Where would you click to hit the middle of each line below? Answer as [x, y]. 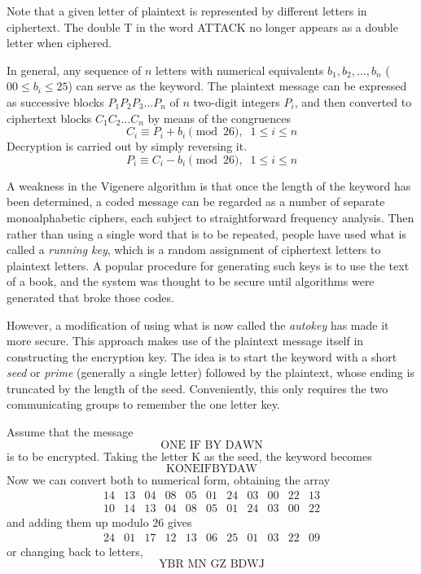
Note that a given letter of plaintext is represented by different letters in [187, 11]
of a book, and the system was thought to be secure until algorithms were [191, 281]
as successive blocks [55, 101]
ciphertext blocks [49, 118]
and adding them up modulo [78, 521]
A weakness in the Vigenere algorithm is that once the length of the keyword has [209, 185]
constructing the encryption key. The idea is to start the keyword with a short [202, 356]
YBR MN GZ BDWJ [212, 565]
